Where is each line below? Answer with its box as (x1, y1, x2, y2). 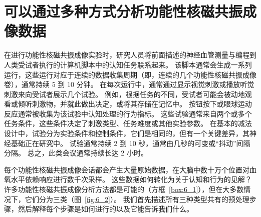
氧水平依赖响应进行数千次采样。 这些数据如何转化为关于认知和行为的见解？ (4, 174, 252, 184)
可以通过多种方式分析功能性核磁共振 (4, 1, 243, 21)
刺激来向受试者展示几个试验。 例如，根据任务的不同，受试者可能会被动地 (4, 88, 245, 99)
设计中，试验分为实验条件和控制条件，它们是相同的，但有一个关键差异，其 (4, 128, 249, 138)
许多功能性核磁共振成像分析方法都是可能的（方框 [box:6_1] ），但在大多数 (4, 184, 244, 194)
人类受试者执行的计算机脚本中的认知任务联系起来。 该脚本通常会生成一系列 (4, 59, 252, 69)
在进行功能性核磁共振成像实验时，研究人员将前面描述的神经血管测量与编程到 (4, 49, 256, 60)
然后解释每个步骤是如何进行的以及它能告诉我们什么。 (18, 203, 193, 214)
